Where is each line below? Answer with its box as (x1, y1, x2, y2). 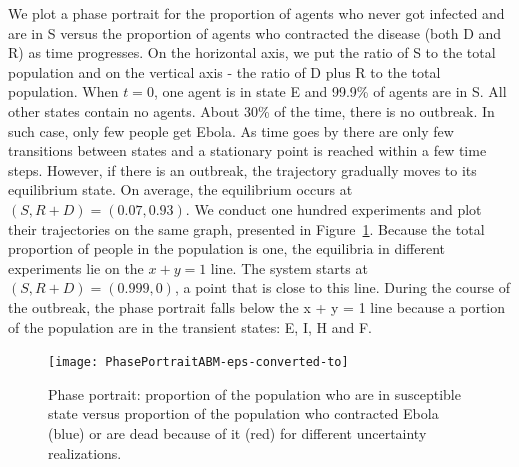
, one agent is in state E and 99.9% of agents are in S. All (153, 81, 507, 102)
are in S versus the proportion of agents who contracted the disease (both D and (8, 22, 502, 43)
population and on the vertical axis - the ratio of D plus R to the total (8, 61, 441, 82)
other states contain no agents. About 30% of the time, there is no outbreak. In (8, 100, 495, 121)
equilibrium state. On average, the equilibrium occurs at (8, 179, 353, 200)
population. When (8, 81, 119, 102)
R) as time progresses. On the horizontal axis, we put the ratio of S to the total (8, 42, 496, 63)
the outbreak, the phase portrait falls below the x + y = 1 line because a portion (8, 296, 506, 317)
